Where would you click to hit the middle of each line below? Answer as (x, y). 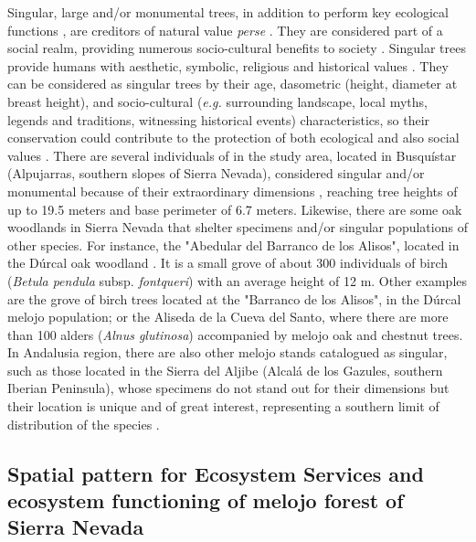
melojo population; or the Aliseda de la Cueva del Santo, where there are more (228, 317)
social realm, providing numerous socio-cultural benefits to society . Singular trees (237, 48)
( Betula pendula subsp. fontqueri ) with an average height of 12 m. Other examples (238, 280)
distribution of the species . (84, 424)
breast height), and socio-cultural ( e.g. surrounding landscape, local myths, (217, 101)
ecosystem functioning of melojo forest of (206, 500)
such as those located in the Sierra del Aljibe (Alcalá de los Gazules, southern (225, 370)
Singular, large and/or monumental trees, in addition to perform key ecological (228, 12)
